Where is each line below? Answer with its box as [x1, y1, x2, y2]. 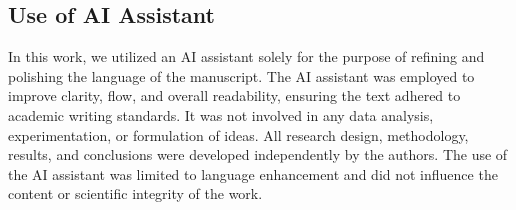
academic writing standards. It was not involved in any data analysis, [8, 104, 434, 125]
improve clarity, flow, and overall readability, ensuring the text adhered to [8, 85, 461, 106]
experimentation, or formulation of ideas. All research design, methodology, [8, 124, 469, 145]
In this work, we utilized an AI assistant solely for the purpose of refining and [8, 46, 485, 67]
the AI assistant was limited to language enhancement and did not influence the [8, 163, 498, 184]
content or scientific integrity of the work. [8, 183, 263, 204]
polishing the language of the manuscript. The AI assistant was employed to [8, 65, 475, 86]
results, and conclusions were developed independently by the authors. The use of [8, 144, 508, 165]
